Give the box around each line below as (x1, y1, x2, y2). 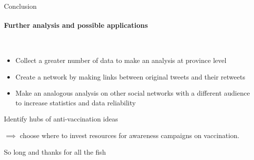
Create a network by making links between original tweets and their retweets (15, 71, 245, 81)
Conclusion (4, 1, 37, 11)
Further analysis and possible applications (4, 20, 148, 30)
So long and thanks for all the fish (4, 146, 106, 157)
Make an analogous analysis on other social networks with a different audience (15, 88, 250, 98)
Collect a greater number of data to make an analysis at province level (15, 55, 227, 65)
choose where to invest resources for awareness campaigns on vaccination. (20, 130, 239, 140)
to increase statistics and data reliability (15, 97, 136, 107)
